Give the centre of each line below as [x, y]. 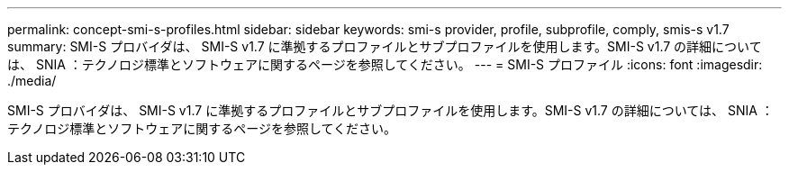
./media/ [32, 81]
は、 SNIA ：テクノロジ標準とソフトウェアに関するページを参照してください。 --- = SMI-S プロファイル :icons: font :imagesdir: [385, 64]
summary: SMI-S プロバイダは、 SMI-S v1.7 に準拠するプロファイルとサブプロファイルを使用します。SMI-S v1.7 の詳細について [385, 46]
